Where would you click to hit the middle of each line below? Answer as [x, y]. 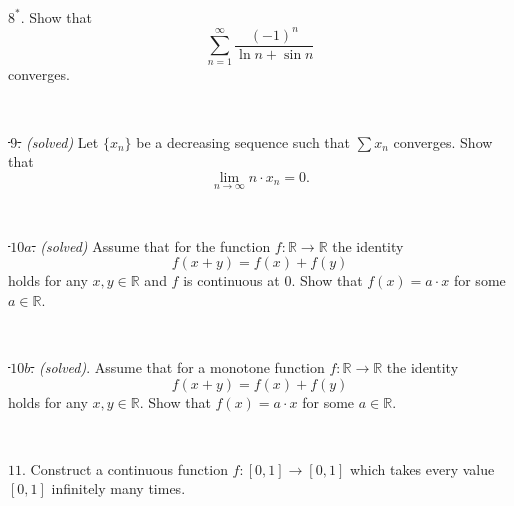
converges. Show [443, 141]
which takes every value [422, 468]
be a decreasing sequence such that [243, 141]
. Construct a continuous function [125, 468]
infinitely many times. [118, 488]
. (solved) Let [58, 141]
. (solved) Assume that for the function [151, 245]
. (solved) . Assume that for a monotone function [177, 367]
